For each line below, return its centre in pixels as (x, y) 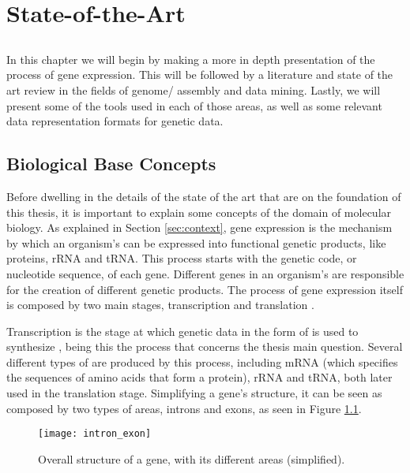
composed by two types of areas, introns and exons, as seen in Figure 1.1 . (184, 408)
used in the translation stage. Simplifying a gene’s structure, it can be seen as (194, 393)
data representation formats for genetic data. (115, 121)
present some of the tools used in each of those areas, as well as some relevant (194, 105)
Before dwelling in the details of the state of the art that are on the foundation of (204, 196)
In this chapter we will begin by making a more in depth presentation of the (191, 59)
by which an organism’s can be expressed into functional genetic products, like (196, 242)
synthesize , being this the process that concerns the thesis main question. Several (205, 346)
